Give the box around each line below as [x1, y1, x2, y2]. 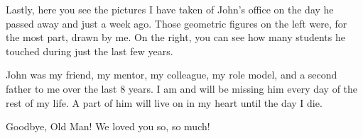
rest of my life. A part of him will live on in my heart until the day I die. [6, 95, 323, 110]
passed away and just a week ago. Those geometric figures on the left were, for [6, 16, 347, 30]
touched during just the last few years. [6, 43, 173, 58]
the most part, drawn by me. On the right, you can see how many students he [6, 30, 345, 45]
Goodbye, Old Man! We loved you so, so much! [6, 119, 210, 134]
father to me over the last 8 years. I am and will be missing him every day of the [6, 81, 358, 96]
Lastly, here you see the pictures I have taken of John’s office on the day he [6, 2, 334, 16]
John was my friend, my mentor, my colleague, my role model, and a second [6, 67, 337, 82]
